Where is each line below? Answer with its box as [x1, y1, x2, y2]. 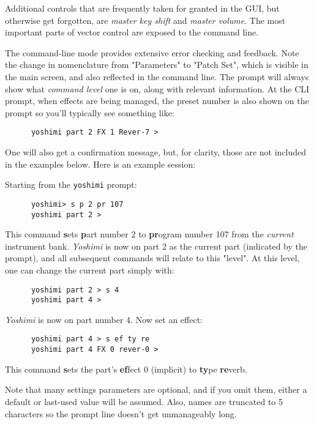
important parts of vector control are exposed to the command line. [5, 26, 259, 39]
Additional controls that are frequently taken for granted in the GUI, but [5, 2, 280, 14]
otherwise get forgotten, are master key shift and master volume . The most [5, 13, 286, 26]
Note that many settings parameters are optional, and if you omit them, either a [5, 383, 307, 396]
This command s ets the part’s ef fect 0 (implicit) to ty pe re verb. [5, 362, 247, 375]
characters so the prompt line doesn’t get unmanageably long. [5, 407, 237, 420]
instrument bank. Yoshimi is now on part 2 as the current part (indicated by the [5, 239, 307, 252]
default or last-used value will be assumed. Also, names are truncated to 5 [5, 395, 283, 407]
